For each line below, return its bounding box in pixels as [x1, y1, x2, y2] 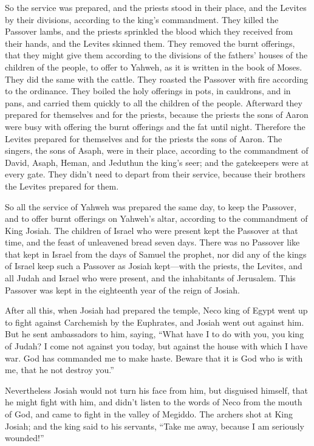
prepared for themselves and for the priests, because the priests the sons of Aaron [5, 108, 309, 121]
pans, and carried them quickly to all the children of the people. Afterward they [5, 96, 302, 109]
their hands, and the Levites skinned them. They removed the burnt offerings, [5, 36, 295, 49]
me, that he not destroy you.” [5, 363, 114, 376]
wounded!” [5, 431, 44, 444]
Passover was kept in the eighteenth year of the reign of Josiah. [5, 283, 240, 296]
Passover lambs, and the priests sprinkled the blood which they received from [5, 25, 293, 38]
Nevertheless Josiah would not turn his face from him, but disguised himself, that [5, 383, 309, 396]
